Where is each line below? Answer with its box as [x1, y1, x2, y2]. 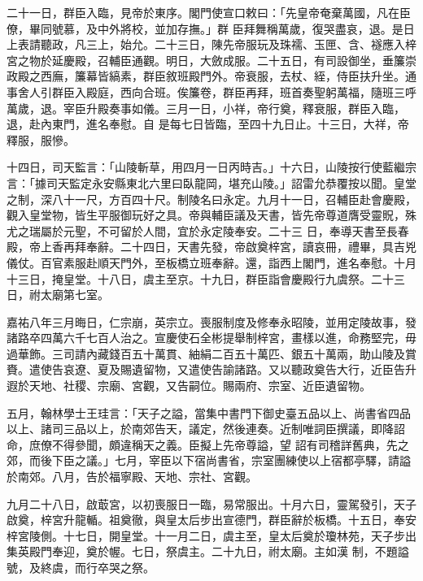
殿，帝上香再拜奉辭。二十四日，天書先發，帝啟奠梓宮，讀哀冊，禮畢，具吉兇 [7, 238, 416, 255]
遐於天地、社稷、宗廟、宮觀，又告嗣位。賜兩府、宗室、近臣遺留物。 [7, 377, 371, 394]
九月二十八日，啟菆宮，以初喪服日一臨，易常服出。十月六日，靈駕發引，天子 [7, 495, 416, 512]
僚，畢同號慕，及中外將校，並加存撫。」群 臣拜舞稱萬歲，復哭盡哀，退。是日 [7, 20, 415, 37]
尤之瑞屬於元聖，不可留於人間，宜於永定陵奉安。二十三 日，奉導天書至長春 [7, 222, 409, 239]
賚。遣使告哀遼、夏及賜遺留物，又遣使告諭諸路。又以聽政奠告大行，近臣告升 [7, 361, 416, 378]
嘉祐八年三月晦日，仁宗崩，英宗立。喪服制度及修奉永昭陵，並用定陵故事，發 [7, 313, 416, 330]
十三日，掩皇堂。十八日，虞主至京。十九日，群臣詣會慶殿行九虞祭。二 [7, 270, 382, 287]
